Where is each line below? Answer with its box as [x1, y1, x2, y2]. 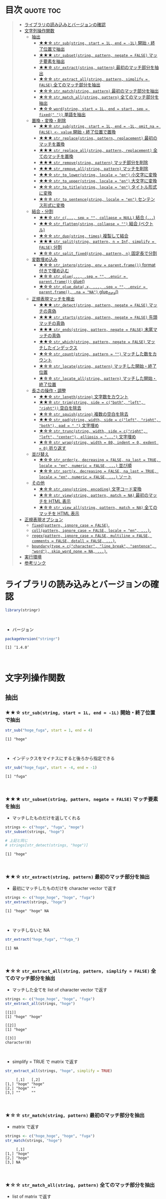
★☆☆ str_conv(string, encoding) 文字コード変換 [39, 486, 142, 492]
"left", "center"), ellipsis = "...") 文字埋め [39, 433, 136, 439]
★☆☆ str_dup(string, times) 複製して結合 [39, 233, 129, 239]
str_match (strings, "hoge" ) [5, 1138, 62, 1143]
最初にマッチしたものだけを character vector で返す [12, 885, 117, 891]
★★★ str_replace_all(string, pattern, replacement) [39, 147, 152, 153]
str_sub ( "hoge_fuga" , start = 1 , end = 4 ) [5, 728, 93, 733]
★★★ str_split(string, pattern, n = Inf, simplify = [39, 238, 155, 244]
